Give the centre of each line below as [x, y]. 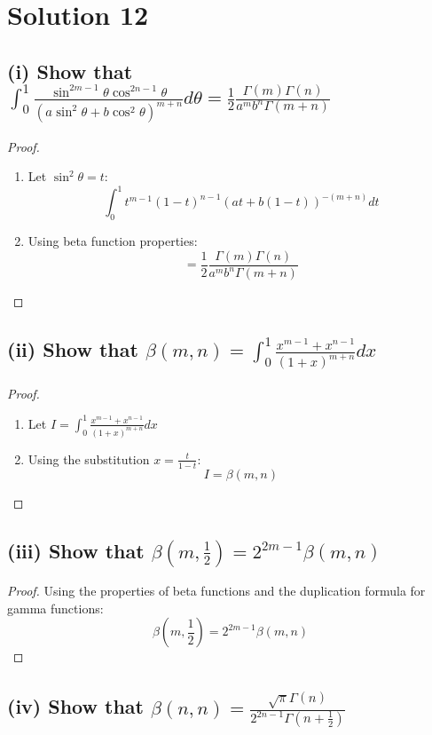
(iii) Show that [76, 550]
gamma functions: [55, 608]
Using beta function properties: [113, 241]
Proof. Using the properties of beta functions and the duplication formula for [216, 591]
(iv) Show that [75, 706]
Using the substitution [89, 458]
